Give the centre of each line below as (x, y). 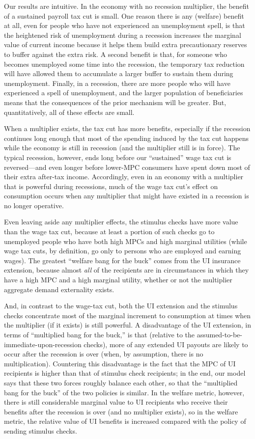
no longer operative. (34, 205)
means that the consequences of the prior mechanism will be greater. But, (115, 102)
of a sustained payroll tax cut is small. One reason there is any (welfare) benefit (124, 15)
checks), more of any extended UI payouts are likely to (166, 344)
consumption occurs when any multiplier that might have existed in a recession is (127, 196)
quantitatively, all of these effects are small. (69, 112)
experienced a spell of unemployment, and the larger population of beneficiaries (124, 93)
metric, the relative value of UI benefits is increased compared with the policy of (125, 421)
